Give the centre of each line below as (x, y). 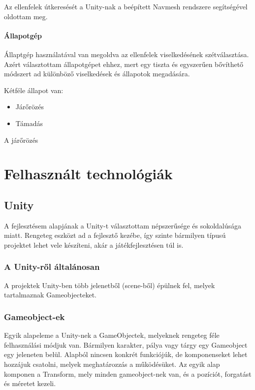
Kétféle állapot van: (34, 90)
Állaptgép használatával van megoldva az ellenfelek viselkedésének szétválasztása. (127, 54)
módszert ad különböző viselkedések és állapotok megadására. (97, 74)
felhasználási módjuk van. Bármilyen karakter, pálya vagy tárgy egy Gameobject (126, 344)
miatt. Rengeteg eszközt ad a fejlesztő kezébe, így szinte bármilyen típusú (115, 235)
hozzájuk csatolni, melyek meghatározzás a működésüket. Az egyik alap (112, 364)
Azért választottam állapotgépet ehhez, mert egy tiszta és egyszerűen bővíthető (124, 64)
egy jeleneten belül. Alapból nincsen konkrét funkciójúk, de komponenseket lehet (126, 354)
